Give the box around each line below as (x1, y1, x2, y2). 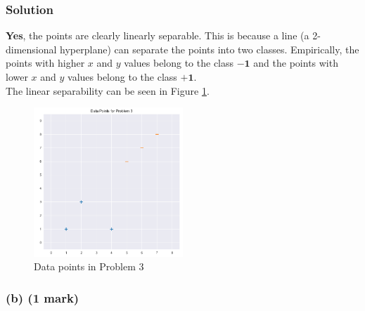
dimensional (6, 41, 57, 56)
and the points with (253, 55, 338, 70)
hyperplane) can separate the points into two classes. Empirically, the (60, 41, 359, 56)
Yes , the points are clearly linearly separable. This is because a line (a (6, 28, 309, 43)
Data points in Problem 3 (34, 259, 144, 274)
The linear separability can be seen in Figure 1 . (6, 83, 210, 98)
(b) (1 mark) (6, 289, 79, 306)
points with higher (6, 55, 85, 70)
